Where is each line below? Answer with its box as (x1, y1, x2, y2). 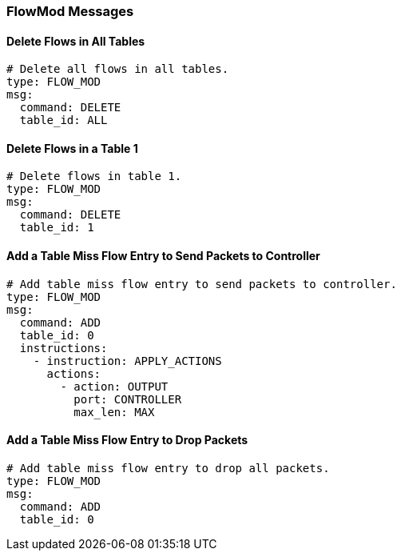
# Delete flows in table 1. (6, 170, 182, 183)
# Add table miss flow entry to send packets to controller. (6, 277, 397, 291)
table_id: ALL (19, 114, 108, 127)
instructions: (19, 341, 108, 355)
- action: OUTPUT (60, 379, 169, 393)
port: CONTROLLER (73, 392, 182, 406)
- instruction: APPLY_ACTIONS (33, 354, 222, 367)
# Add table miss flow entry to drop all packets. (6, 461, 330, 475)
